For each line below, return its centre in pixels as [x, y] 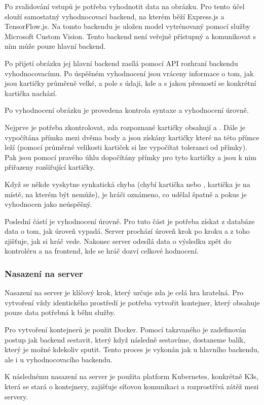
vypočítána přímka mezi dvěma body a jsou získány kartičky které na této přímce [132, 137]
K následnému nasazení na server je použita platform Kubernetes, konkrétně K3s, [131, 376]
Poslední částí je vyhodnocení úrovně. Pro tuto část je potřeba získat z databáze [130, 221]
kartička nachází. [31, 93]
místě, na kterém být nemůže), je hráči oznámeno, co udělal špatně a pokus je [126, 194]
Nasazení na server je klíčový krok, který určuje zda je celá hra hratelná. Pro [124, 292]
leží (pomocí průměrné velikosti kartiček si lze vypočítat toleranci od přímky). [126, 147]
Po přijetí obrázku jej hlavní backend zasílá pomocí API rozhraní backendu [121, 63]
